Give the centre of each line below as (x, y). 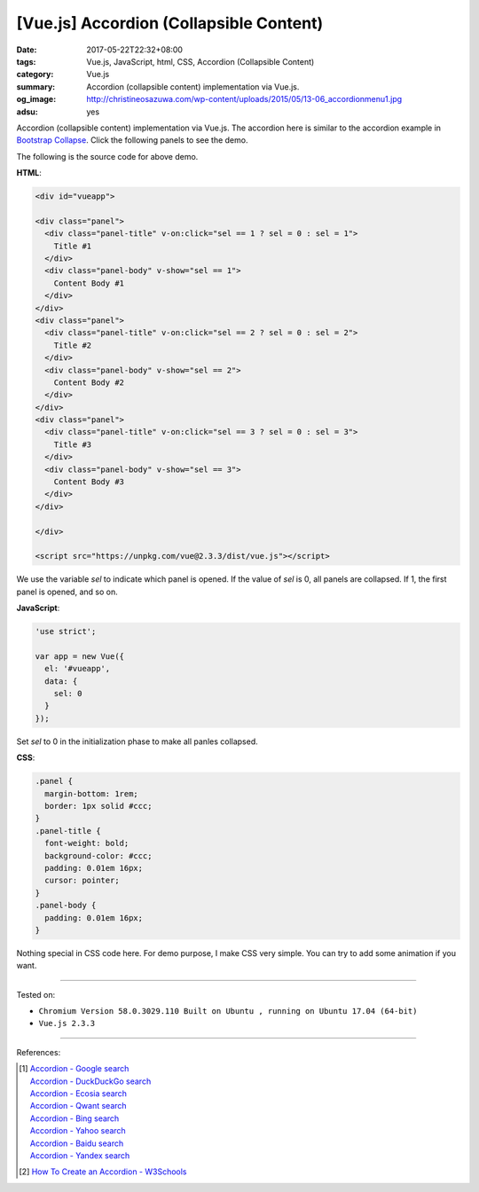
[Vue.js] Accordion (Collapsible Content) (170, 23)
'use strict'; (66, 631)
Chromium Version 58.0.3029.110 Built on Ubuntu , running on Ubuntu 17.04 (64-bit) (228, 1012)
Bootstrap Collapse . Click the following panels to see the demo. (132, 140)
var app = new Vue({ (79, 656)
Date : (27, 50)
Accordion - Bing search (75, 1118)
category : (35, 74)
